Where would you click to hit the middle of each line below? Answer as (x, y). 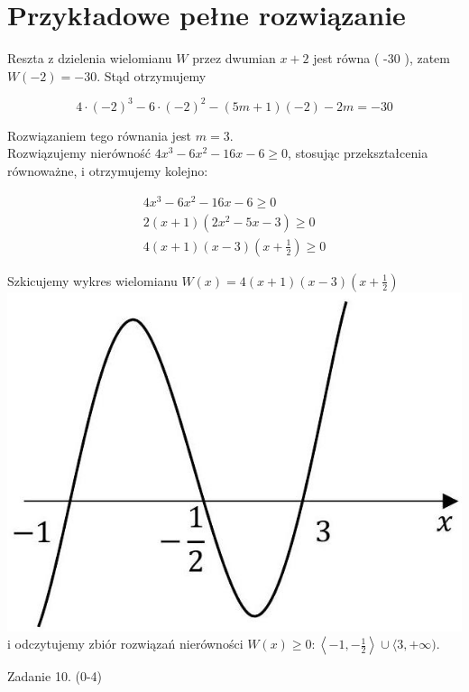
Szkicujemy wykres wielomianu (92, 280)
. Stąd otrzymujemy (152, 75)
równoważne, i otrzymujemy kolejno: (108, 171)
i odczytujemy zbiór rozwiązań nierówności (125, 644)
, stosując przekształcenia (358, 153)
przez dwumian (234, 58)
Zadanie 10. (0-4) (55, 676)
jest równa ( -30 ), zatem (382, 58)
